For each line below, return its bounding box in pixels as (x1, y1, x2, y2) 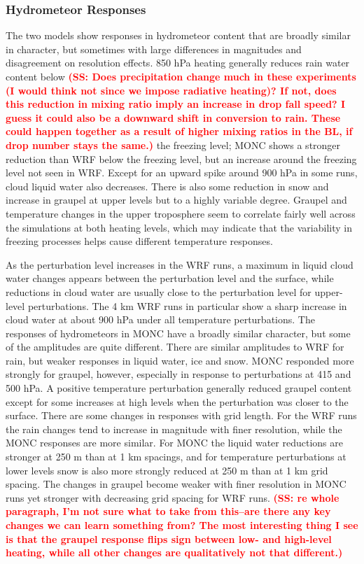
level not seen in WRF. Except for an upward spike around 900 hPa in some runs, (6, 165, 358, 180)
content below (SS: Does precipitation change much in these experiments (6, 69, 356, 83)
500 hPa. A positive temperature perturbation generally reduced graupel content (6, 381, 352, 395)
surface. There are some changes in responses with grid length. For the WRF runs (6, 408, 357, 423)
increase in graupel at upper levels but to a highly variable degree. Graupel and (6, 192, 347, 207)
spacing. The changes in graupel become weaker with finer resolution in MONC (6, 477, 346, 491)
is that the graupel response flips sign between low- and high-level (6, 531, 332, 546)
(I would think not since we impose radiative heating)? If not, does (6, 83, 337, 97)
